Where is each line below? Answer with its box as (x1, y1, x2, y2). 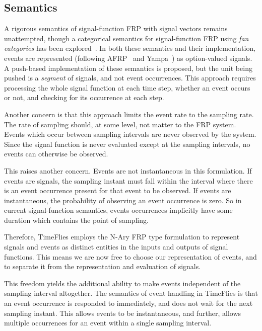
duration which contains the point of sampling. (4, 214, 149, 225)
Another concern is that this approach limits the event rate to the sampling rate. (4, 109, 254, 119)
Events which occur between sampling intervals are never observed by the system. (4, 129, 256, 139)
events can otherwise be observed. (4, 148, 108, 159)
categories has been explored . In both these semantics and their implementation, (4, 43, 256, 53)
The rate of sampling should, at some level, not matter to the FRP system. (4, 119, 236, 129)
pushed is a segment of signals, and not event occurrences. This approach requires (4, 72, 256, 83)
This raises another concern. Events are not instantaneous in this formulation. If (4, 165, 252, 176)
